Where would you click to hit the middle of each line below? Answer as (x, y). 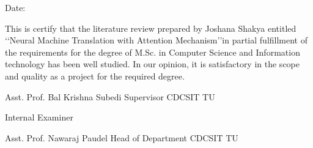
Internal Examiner (39, 117)
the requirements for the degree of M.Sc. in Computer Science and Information (153, 52)
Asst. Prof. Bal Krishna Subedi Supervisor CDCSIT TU (110, 96)
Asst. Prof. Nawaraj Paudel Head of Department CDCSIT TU (122, 137)
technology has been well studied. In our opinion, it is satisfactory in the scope (152, 64)
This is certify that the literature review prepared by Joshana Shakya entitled (151, 28)
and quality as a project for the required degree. (95, 76)
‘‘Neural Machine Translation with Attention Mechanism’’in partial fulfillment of (156, 40)
